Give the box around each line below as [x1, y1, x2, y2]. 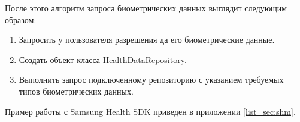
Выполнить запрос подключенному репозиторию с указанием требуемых [19, 73, 284, 86]
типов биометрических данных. [19, 85, 134, 97]
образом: [5, 13, 37, 26]
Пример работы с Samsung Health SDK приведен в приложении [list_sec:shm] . [5, 105, 296, 117]
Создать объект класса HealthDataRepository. [19, 53, 187, 65]
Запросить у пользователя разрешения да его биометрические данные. [19, 33, 275, 46]
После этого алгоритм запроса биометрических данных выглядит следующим [5, 2, 287, 14]
